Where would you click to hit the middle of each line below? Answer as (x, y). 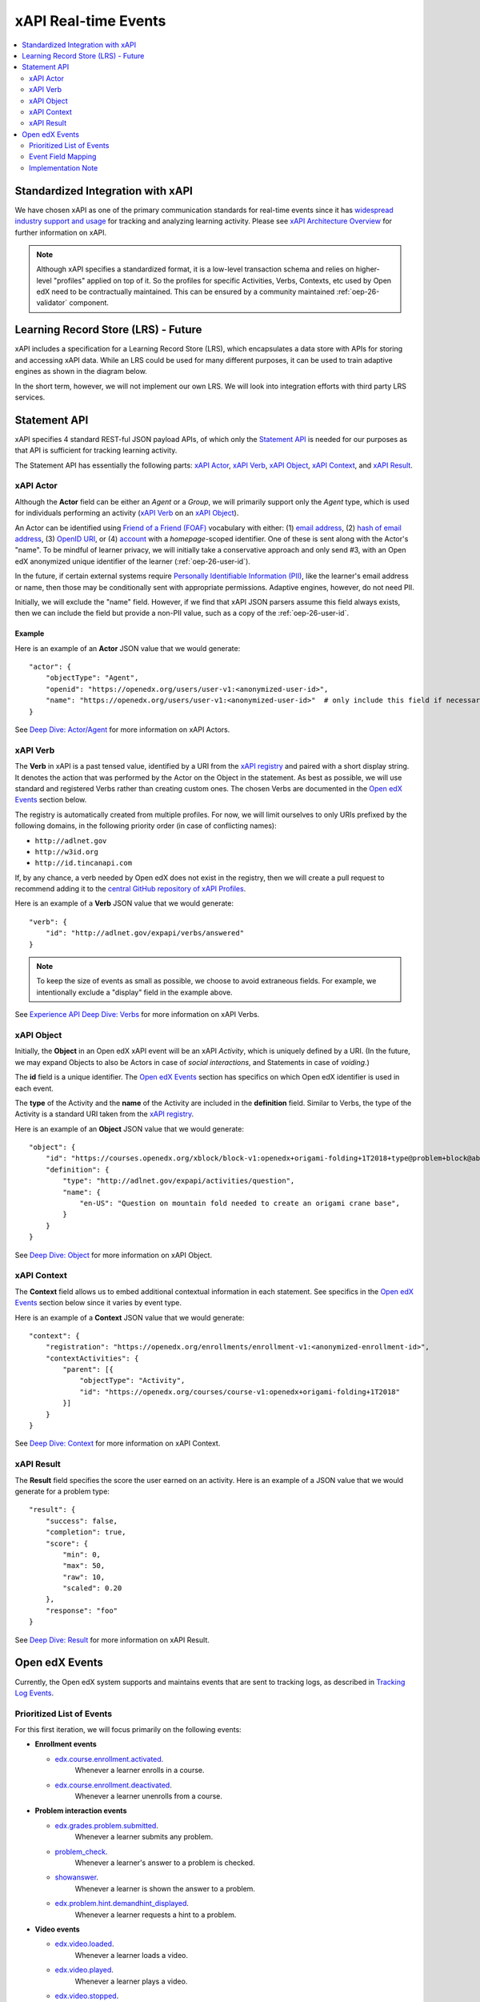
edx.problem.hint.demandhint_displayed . (122, 1904)
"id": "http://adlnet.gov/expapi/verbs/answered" (144, 933)
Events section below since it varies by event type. (98, 1303)
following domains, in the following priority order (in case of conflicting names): (146, 826)
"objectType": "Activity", (132, 1381)
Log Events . (34, 1693)
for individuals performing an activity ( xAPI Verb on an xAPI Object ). (127, 513)
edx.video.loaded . (84, 1944)
